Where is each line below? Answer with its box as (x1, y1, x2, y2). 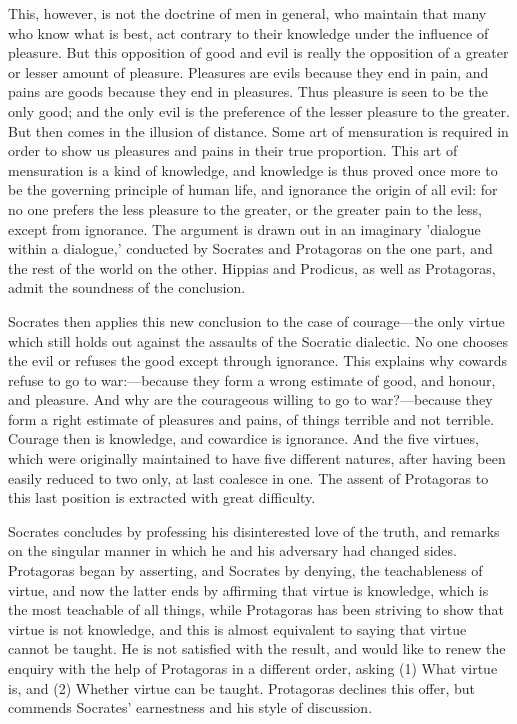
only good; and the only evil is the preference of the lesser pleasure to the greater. (8, 100, 510, 121)
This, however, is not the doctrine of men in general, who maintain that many (8, 3, 487, 23)
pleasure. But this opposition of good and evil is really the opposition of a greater (8, 42, 509, 63)
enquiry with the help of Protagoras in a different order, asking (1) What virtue (8, 658, 498, 678)
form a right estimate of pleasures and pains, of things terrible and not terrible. (8, 408, 495, 429)
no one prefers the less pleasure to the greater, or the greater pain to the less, (8, 198, 482, 219)
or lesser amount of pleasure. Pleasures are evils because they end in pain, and (8, 61, 489, 82)
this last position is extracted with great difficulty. (8, 487, 316, 508)
